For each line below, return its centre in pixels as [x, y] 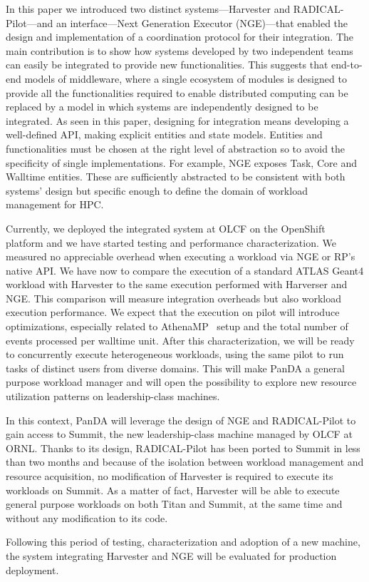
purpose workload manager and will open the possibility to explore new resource [181, 382]
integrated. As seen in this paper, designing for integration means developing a [177, 120]
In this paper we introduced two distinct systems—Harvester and [148, 9]
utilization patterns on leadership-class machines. [113, 396]
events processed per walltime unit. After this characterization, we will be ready [180, 340]
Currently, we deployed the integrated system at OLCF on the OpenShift [166, 228]
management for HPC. [55, 204]
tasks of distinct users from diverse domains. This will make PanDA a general [175, 368]
